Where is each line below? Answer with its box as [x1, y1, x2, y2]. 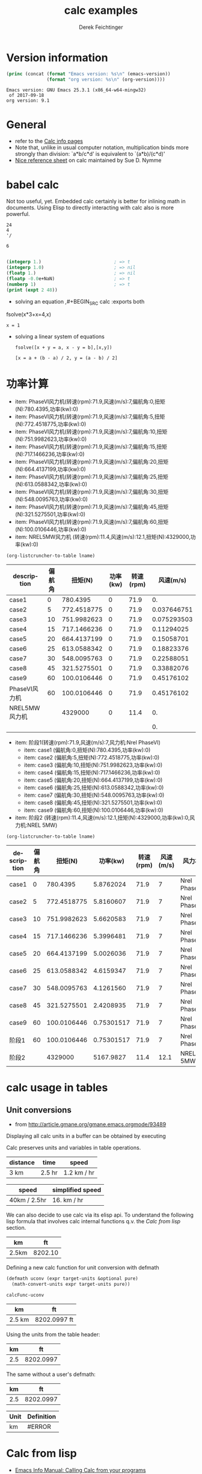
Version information [6, 51, 108, 64]
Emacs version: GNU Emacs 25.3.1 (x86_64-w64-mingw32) [6, 87, 147, 93]
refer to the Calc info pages [14, 138, 83, 145]
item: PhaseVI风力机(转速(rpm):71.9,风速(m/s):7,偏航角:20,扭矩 [14, 458, 169, 465]
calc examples [64, 4, 138, 17]
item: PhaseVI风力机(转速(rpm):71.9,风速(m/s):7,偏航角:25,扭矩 [14, 473, 168, 481]
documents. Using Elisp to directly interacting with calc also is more [6, 204, 174, 211]
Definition [26, 1413, 57, 1421]
